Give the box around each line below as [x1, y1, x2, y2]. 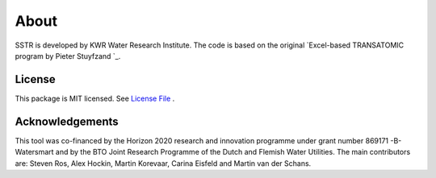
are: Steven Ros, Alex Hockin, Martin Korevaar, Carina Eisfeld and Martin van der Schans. [15, 158, 312, 168]
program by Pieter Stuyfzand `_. [15, 51, 121, 60]
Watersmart [15, 147, 54, 157]
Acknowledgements [15, 114, 119, 128]
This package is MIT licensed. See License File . [15, 93, 175, 103]
